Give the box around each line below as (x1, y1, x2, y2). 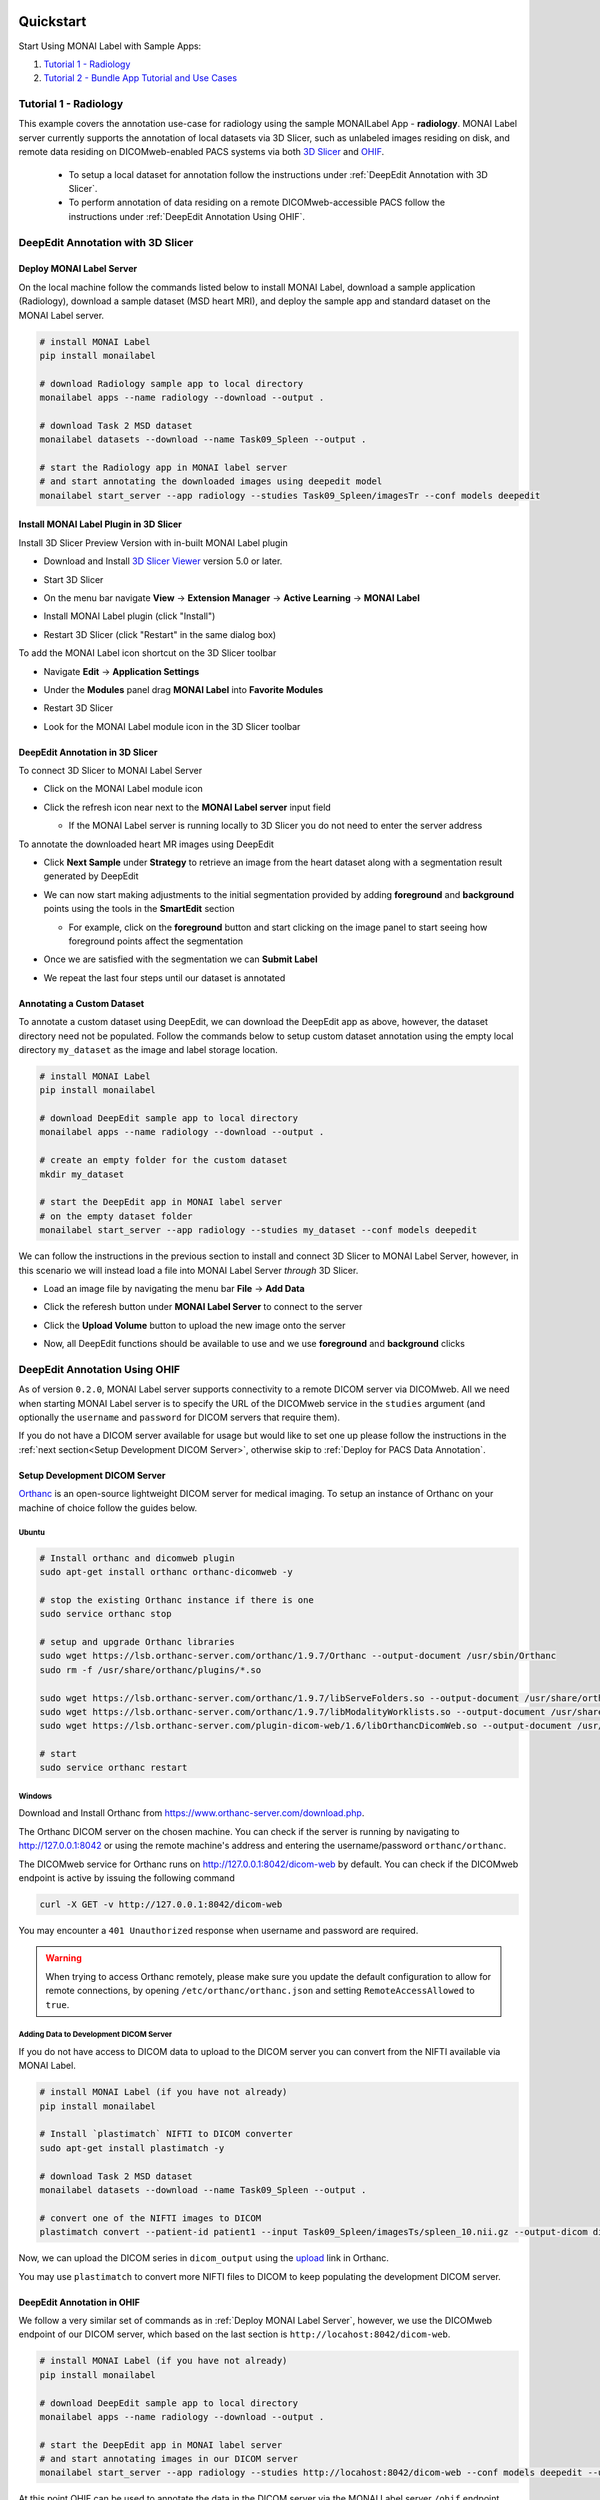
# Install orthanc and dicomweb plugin (39, 1552, 235, 1564)
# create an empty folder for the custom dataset (39, 1155, 288, 1166)
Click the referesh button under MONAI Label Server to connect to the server (43, 1301, 363, 1313)
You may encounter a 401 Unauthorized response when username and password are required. (18, 1924, 419, 1936)
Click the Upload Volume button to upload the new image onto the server (43, 1319, 346, 1331)
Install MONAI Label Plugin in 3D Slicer (18, 518, 182, 530)
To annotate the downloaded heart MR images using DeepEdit (18, 838, 274, 850)
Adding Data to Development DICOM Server (18, 2030, 173, 2040)
